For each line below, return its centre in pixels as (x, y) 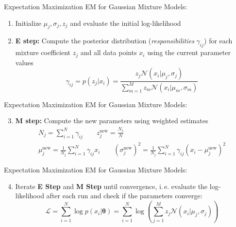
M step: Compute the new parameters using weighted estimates (112, 121)
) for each (218, 41)
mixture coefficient (43, 52)
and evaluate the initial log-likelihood (126, 23)
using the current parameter (189, 52)
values (24, 62)
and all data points (109, 52)
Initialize (28, 23)
